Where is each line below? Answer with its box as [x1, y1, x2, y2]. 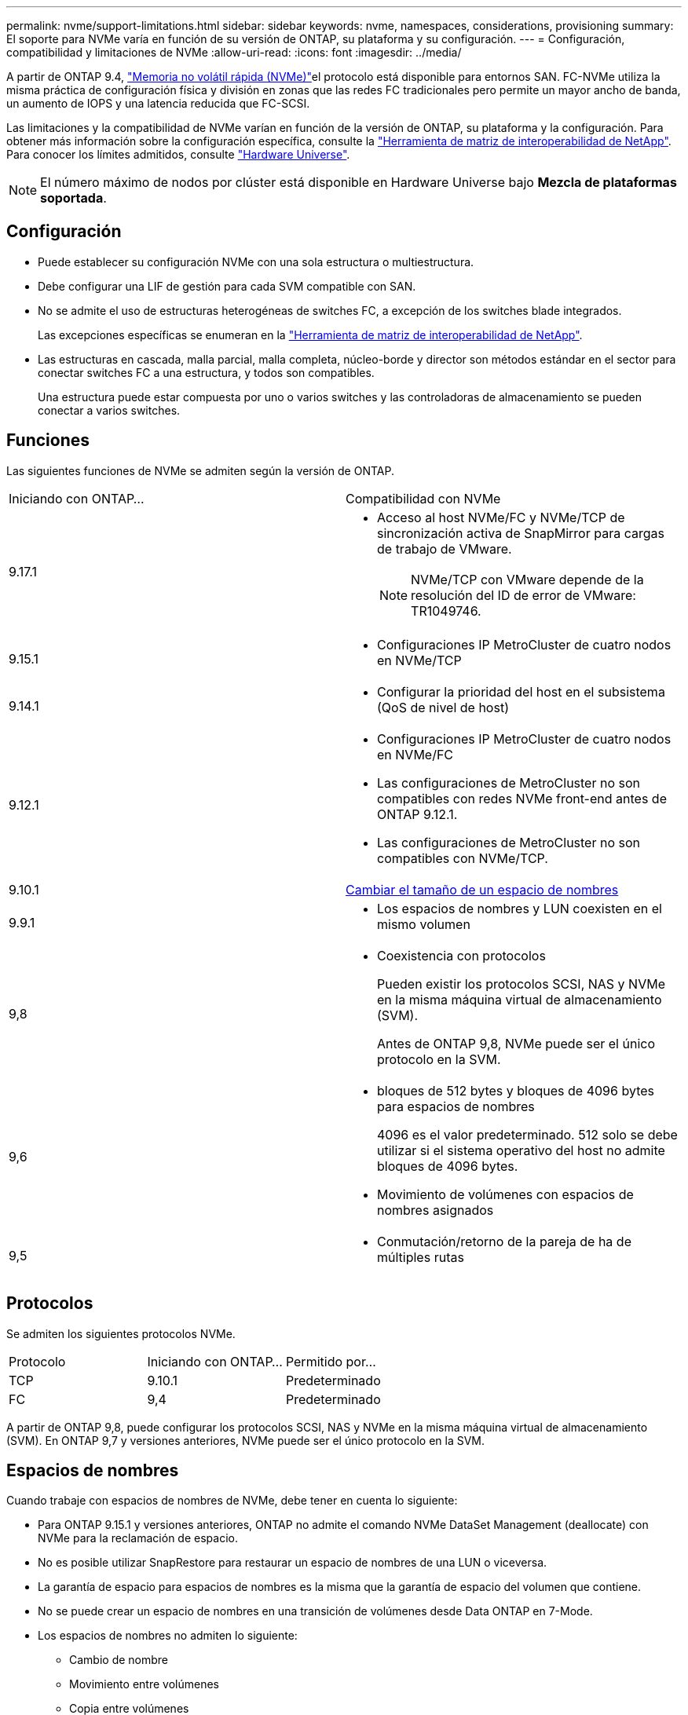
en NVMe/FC [377, 746, 454, 762]
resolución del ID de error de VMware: [411, 587, 636, 603]
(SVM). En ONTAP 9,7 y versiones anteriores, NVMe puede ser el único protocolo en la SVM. [6, 1433, 485, 1447]
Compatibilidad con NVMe [346, 490, 501, 506]
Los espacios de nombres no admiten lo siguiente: [38, 1629, 298, 1643]
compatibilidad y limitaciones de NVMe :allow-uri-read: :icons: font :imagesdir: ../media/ [6, 46, 462, 59]
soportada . [40, 190, 107, 206]
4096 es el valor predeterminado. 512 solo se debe [377, 1126, 678, 1143]
